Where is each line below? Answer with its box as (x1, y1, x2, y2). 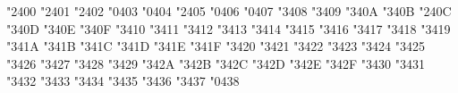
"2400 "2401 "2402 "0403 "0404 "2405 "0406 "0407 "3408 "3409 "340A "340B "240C (6, 2, 452, 20)
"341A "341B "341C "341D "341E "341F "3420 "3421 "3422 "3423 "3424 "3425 (6, 37, 426, 55)
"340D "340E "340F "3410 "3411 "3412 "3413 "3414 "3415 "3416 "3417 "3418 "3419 (6, 19, 451, 38)
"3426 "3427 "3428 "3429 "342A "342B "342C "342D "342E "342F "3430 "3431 (6, 54, 426, 72)
